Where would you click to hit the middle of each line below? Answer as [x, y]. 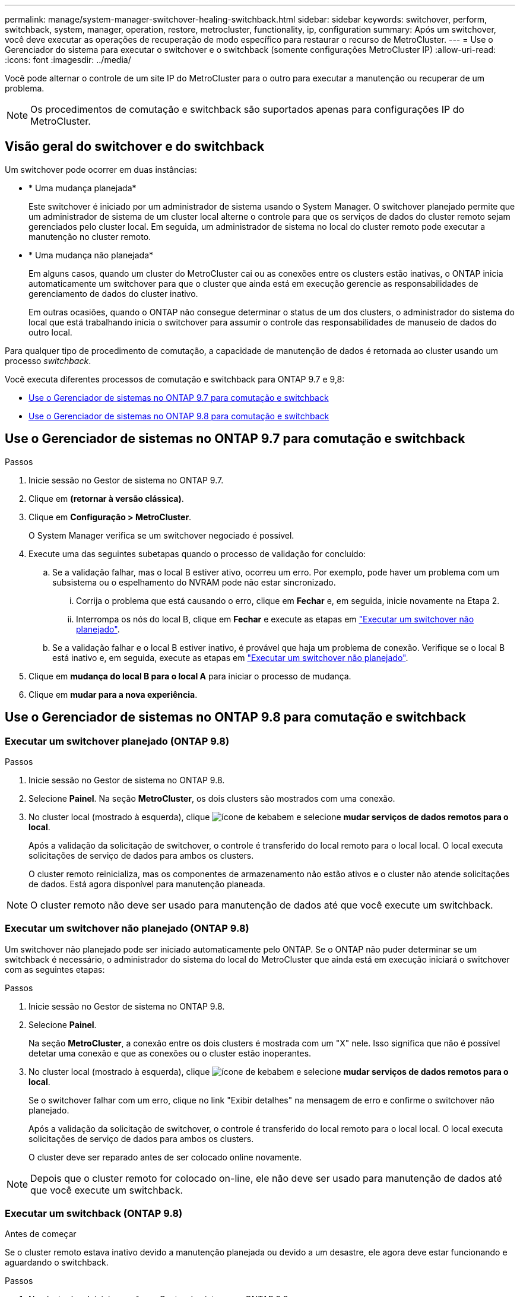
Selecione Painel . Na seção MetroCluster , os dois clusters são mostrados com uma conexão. [212, 798]
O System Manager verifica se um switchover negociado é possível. [161, 535]
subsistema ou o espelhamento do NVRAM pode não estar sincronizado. [194, 582]
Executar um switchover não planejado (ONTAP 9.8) [127, 929]
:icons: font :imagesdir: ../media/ [68, 60]
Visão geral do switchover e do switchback [135, 147]
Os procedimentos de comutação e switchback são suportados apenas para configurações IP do [248, 109]
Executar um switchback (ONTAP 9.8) [94, 1214]
